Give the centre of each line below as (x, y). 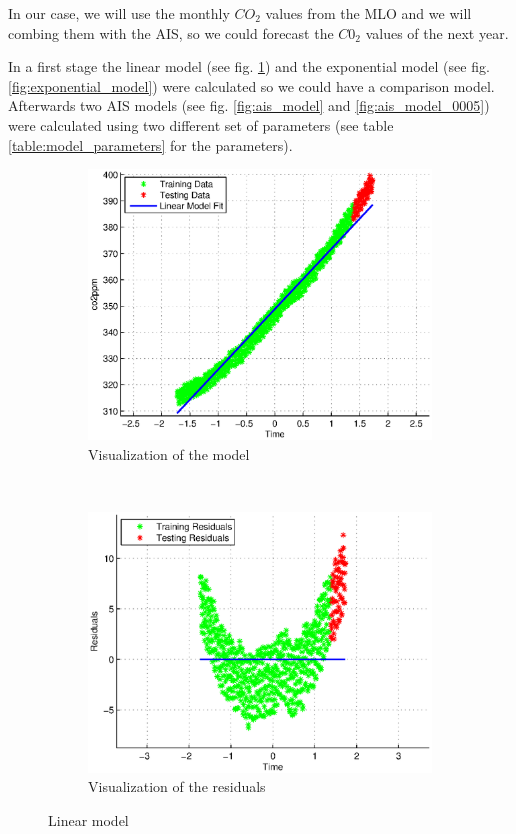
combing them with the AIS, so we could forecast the (171, 32)
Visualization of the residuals (177, 786)
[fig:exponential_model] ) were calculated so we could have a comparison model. (251, 85)
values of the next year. (437, 32)
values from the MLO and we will (368, 13)
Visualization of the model (169, 453)
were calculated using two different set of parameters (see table (201, 124)
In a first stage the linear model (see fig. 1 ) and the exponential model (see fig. (249, 66)
